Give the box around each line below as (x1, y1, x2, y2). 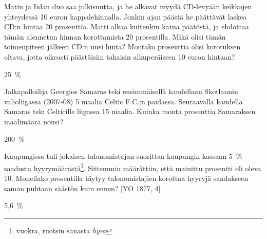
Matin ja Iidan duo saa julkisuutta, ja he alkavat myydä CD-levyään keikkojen (4, 1, 252, 11)
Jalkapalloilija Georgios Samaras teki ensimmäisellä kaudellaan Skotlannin (4, 86, 238, 97)
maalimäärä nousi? (4, 116, 63, 126)
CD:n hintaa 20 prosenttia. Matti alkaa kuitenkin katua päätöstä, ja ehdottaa (4, 21, 249, 32)
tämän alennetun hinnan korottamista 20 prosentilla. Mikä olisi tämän (4, 31, 226, 42)
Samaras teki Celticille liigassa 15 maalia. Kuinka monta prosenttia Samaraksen (4, 106, 256, 117)
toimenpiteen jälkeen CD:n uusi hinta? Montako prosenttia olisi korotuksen (4, 41, 241, 52)
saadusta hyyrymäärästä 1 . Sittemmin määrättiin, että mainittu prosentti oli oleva (4, 161, 261, 173)
